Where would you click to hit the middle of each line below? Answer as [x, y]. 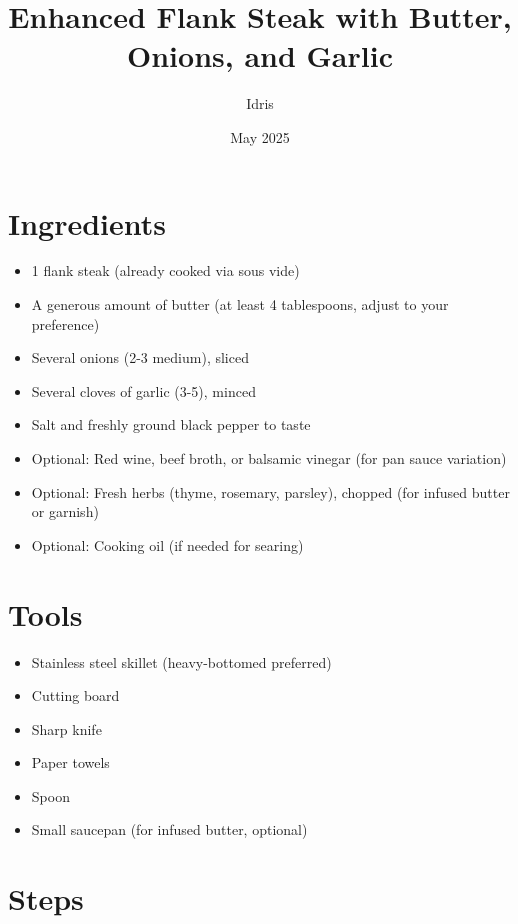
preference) [65, 323]
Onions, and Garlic [260, 55]
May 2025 [260, 136]
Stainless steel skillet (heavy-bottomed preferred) [181, 661]
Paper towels [70, 762]
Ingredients [87, 222]
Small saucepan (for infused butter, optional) [169, 829]
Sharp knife [66, 728]
